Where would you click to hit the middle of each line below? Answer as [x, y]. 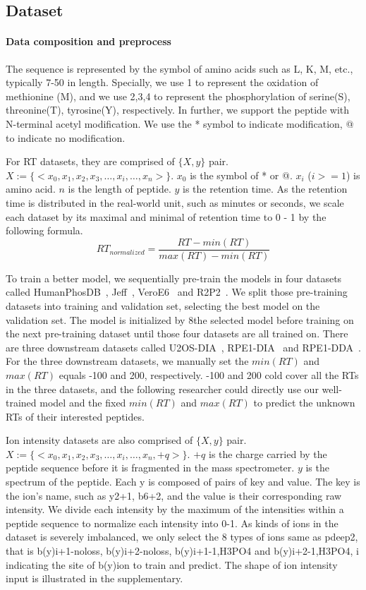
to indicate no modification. [66, 137]
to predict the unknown [304, 403]
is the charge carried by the [268, 453]
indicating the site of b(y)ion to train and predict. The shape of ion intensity [172, 564]
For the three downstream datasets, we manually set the [127, 361]
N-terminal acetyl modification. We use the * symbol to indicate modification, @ [180, 123]
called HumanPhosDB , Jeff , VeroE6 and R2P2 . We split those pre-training [177, 292]
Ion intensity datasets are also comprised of [99, 440]
